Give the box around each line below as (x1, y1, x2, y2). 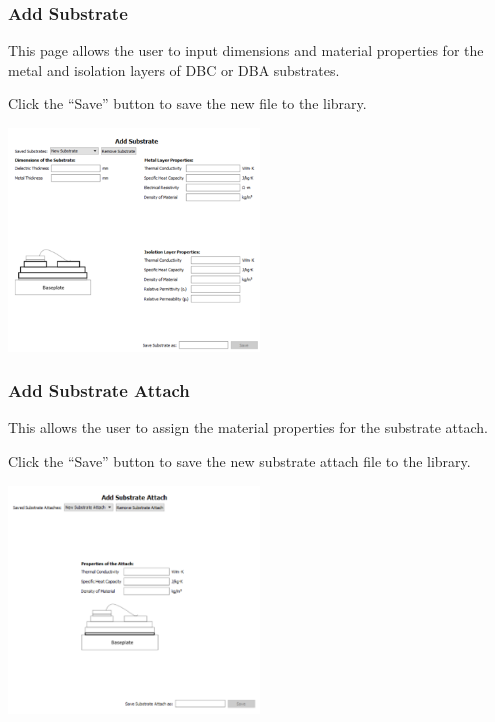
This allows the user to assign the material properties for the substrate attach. (8, 417, 488, 438)
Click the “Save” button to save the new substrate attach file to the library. (8, 450, 471, 471)
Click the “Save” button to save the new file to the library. (8, 93, 367, 114)
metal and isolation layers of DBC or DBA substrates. (8, 59, 340, 80)
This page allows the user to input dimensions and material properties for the (8, 40, 484, 61)
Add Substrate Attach (8, 378, 190, 403)
